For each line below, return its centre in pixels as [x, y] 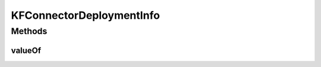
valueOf [26, 50]
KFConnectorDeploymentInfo [86, 15]
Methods [29, 31]
